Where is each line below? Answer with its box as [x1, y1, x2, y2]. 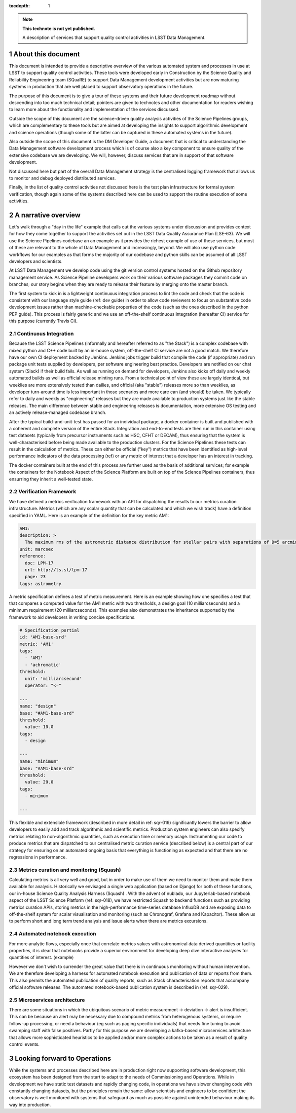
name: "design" [19, 704, 56, 709]
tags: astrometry [19, 581, 62, 587]
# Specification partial [19, 627, 80, 633]
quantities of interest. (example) [9, 955, 74, 961]
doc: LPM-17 [25, 560, 54, 566]
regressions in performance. [9, 854, 67, 860]
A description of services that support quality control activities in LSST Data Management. [22, 35, 206, 40]
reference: [19, 553, 46, 559]
